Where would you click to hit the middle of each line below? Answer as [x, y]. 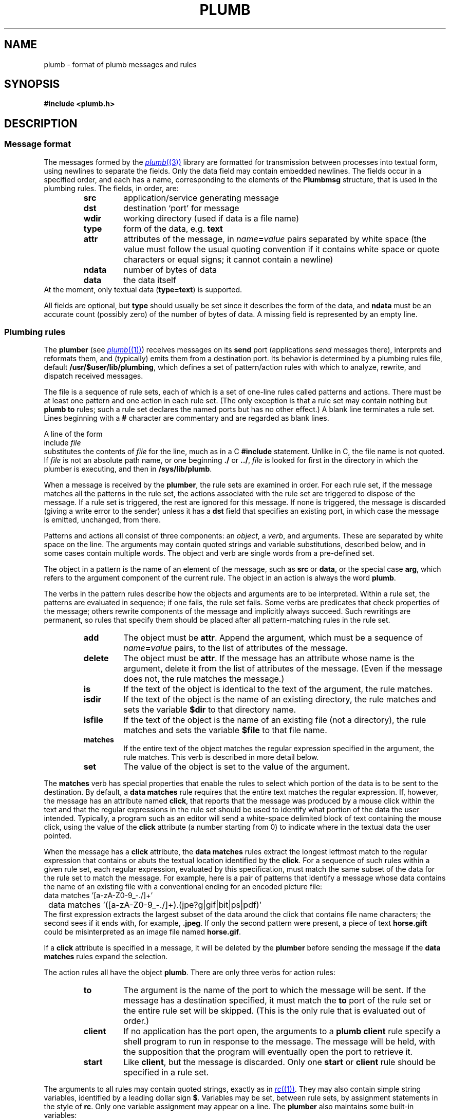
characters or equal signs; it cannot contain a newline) [228, 259]
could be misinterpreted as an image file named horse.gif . [143, 932]
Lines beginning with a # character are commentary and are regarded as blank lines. [186, 418]
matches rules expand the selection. [106, 957]
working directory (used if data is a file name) [211, 218]
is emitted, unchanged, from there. [102, 520]
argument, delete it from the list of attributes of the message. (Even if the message [283, 669]
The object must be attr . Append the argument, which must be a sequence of [273, 638]
